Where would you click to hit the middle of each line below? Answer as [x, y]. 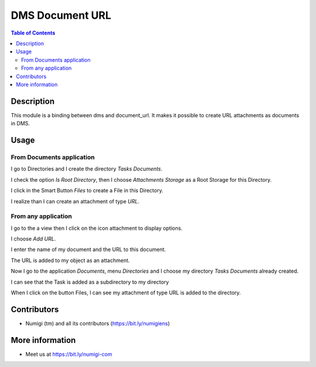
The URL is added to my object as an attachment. [70, 260]
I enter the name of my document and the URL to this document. [88, 250]
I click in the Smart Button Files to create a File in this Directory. [87, 191]
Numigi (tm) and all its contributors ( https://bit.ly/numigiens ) [98, 323]
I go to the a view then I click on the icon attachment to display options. [97, 228]
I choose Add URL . [33, 239]
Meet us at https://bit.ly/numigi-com [69, 354]
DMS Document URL [61, 15]
